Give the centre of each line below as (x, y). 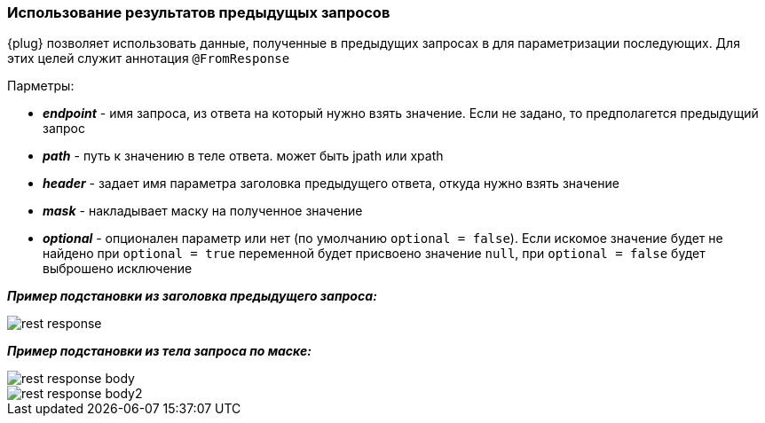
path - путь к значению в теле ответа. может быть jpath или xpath (243, 156)
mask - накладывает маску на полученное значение (203, 211)
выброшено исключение (118, 269)
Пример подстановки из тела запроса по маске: (159, 351)
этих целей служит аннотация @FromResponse (149, 59)
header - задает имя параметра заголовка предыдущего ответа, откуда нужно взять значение (331, 184)
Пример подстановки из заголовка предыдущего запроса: (192, 296)
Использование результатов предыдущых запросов (199, 12)
